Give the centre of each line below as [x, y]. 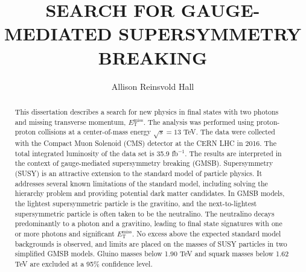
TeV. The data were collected [229, 132]
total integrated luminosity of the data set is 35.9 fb [96, 153]
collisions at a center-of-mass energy [95, 132]
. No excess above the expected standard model [207, 234]
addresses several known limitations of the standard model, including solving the [141, 183]
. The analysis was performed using [199, 122]
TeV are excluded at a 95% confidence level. [84, 264]
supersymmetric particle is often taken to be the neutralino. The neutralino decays [145, 213]
